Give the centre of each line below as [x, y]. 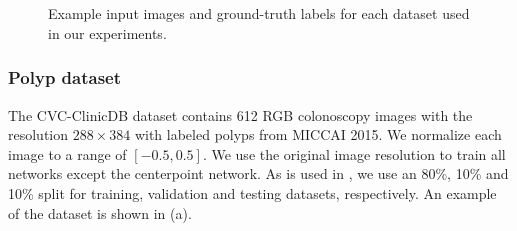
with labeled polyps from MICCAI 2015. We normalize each [318, 134]
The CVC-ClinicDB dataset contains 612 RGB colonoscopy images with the [240, 114]
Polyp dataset [65, 77]
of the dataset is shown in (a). [100, 212]
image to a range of [67, 153]
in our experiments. [107, 32]
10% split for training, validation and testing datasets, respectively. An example [252, 192]
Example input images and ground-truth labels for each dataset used [259, 13]
